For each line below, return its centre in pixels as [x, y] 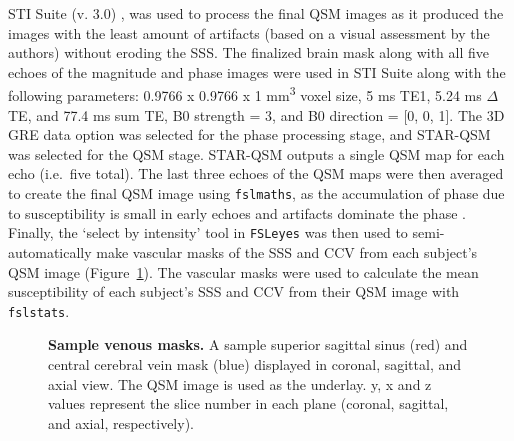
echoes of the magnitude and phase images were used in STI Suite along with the [257, 71]
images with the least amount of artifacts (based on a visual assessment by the [249, 32]
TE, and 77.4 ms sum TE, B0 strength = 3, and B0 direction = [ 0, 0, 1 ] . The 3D [256, 114]
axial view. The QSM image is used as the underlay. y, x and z [240, 383]
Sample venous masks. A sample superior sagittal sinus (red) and [258, 344]
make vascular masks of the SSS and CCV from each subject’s [287, 251]
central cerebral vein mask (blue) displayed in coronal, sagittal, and [255, 363]
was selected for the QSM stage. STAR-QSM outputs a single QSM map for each [256, 153]
